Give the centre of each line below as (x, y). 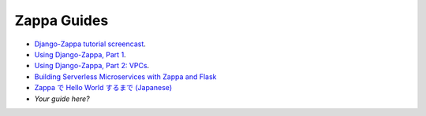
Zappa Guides (62, 20)
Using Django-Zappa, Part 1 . (80, 54)
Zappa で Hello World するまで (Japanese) (103, 88)
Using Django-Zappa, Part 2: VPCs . (92, 66)
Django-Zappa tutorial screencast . (90, 44)
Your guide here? (62, 99)
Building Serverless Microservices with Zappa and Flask (125, 76)
